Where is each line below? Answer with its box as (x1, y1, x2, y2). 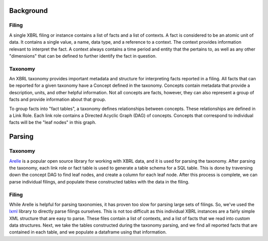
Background (9, 6, 48, 15)
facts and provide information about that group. (9, 97, 106, 103)
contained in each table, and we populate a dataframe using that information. (9, 229, 167, 235)
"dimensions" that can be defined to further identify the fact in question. (9, 53, 157, 59)
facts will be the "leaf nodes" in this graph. (9, 120, 97, 125)
